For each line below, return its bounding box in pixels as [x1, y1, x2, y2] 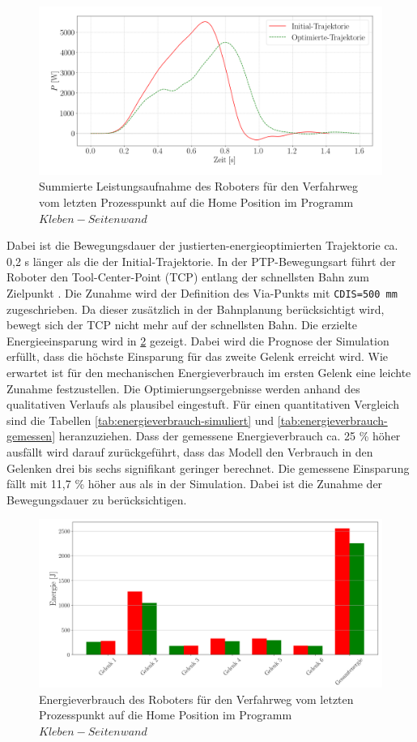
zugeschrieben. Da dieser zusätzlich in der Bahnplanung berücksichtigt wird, [6, 300, 385, 317]
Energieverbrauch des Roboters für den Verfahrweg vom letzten [39, 690, 354, 707]
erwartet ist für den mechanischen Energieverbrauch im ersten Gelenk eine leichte [6, 364, 411, 381]
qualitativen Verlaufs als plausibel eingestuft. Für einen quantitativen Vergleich [6, 396, 399, 413]
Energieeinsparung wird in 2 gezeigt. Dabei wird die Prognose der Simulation [6, 332, 389, 349]
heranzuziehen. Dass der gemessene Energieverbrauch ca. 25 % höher [58, 427, 401, 444]
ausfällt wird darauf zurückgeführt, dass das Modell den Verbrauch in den [6, 444, 373, 461]
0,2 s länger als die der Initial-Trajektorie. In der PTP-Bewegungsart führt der [6, 252, 396, 269]
